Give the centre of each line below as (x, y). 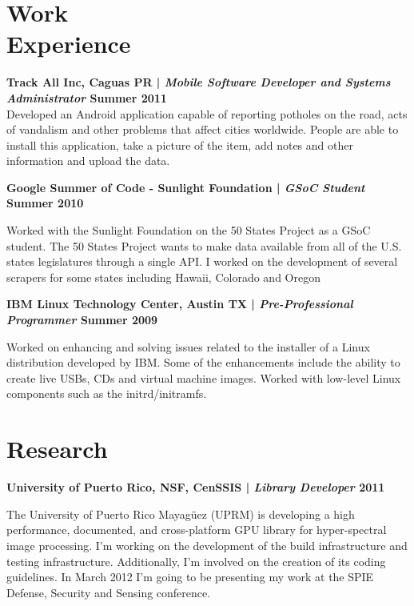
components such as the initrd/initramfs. (107, 393)
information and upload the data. (88, 161)
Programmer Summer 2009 (82, 320)
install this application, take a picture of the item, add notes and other (180, 144)
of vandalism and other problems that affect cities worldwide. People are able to (203, 129)
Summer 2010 (45, 203)
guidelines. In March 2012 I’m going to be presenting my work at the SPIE (190, 577)
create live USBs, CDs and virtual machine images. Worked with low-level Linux (204, 377)
